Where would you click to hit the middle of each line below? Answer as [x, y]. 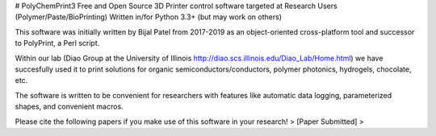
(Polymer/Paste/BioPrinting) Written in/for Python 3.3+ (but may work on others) [149, 17]
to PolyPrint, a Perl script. [57, 43]
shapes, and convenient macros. [69, 107]
